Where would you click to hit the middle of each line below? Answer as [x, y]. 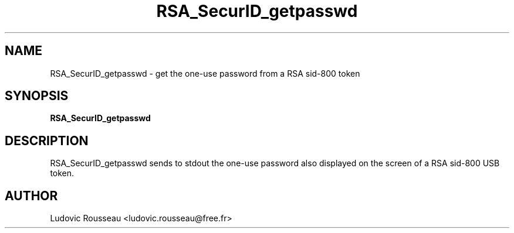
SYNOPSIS [37, 96]
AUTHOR [31, 196]
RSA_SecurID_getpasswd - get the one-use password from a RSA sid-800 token [205, 73]
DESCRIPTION [47, 141]
